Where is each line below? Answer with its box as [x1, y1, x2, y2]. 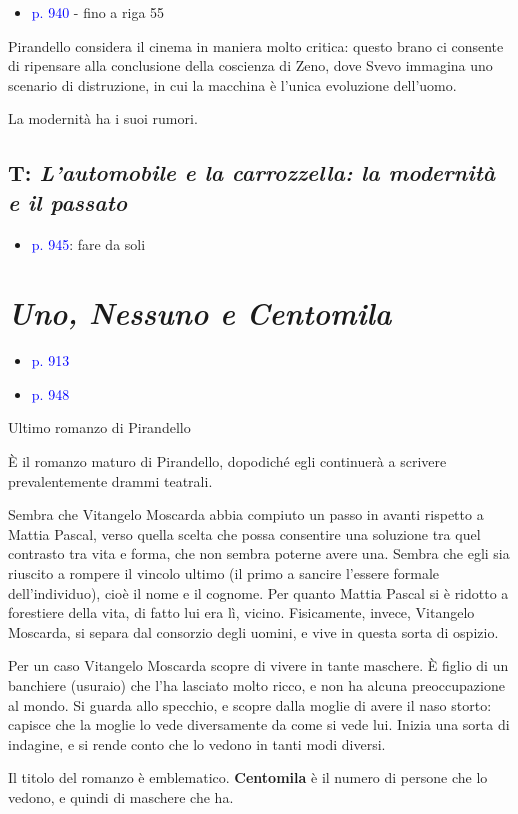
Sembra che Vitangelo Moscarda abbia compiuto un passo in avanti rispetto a [8, 504, 484, 525]
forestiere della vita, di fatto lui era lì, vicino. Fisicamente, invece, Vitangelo [8, 602, 475, 623]
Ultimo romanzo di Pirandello [8, 417, 191, 438]
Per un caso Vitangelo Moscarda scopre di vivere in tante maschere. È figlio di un [8, 655, 509, 676]
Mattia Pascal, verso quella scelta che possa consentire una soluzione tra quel [8, 523, 481, 544]
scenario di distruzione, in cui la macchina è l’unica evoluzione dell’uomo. [8, 74, 457, 95]
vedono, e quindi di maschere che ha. [8, 786, 234, 807]
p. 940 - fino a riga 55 [31, 2, 165, 22]
